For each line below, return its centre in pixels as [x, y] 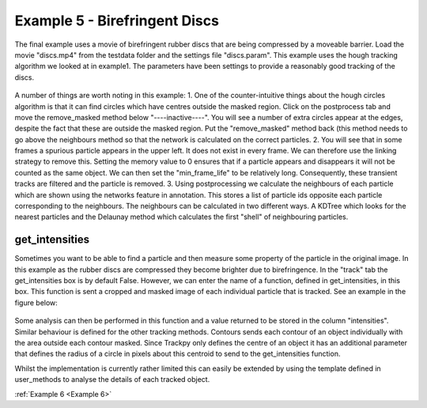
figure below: [36, 302]
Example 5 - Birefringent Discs [117, 21]
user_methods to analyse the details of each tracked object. [112, 380]
